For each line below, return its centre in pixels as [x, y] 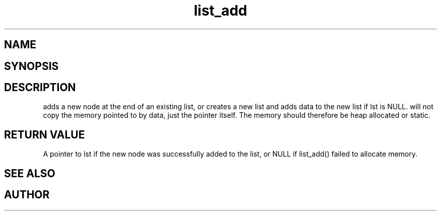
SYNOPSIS [31, 66]
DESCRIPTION [40, 88]
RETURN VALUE [45, 134]
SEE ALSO [30, 173]
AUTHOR [27, 195]
